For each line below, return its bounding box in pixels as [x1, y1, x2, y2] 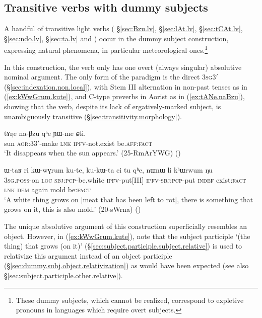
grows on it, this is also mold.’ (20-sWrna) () [4, 204, 141, 214]
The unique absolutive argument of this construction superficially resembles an [4, 220, 247, 231]
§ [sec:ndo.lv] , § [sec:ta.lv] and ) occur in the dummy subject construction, [4, 33, 229, 43]
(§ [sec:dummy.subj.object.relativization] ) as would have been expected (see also [4, 260, 249, 271]
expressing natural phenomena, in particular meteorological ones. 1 [4, 43, 208, 55]
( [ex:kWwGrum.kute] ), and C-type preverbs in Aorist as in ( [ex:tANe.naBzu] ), [4, 91, 245, 102]
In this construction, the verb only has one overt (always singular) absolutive [4, 61, 242, 72]
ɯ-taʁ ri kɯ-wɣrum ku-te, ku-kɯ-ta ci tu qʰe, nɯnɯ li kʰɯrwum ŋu [4, 164, 213, 175]
